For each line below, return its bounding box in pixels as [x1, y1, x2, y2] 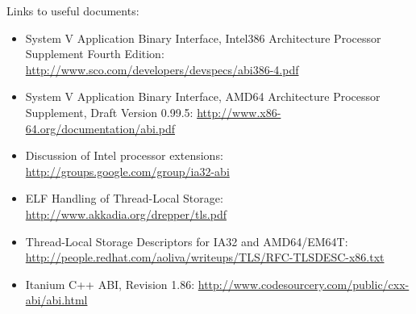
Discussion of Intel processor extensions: [25, 147, 223, 164]
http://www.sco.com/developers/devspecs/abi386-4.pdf [25, 61, 299, 77]
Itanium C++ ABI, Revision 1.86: [25, 275, 195, 292]
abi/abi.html [25, 291, 88, 308]
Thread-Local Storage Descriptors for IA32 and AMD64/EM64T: [25, 232, 348, 249]
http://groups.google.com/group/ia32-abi [25, 162, 230, 179]
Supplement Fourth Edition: [25, 45, 164, 62]
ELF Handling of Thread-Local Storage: [25, 190, 223, 207]
